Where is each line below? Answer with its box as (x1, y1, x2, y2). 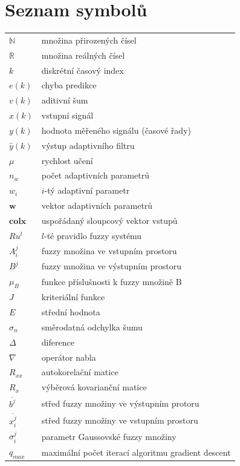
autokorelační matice (41, 366, 118, 378)
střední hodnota (41, 306, 100, 318)
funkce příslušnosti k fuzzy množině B (41, 275, 182, 287)
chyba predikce (41, 79, 97, 91)
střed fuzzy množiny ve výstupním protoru (41, 396, 199, 409)
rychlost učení (41, 154, 93, 166)
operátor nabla (41, 350, 96, 363)
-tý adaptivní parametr (44, 184, 130, 197)
